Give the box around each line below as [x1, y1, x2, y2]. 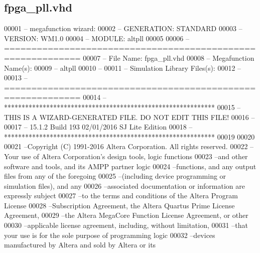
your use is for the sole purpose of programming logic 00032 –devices [4, 229, 215, 240]
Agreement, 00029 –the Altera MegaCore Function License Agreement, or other [4, 210, 248, 220]
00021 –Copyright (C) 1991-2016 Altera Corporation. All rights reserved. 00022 [4, 141, 248, 152]
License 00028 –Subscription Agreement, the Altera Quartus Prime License [4, 200, 235, 210]
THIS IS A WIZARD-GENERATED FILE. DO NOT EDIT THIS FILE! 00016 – [4, 111, 255, 122]
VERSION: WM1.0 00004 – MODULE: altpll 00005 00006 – [4, 33, 189, 43]
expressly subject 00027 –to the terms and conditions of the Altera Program [4, 190, 238, 201]
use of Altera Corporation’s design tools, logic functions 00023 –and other [21, 151, 248, 161]
